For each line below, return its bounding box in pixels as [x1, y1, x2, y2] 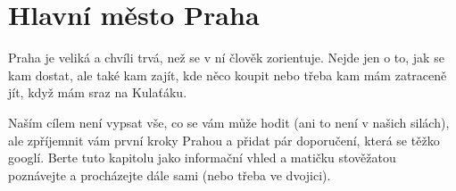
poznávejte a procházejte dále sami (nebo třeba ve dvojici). [8, 165, 331, 184]
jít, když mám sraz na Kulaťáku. [8, 83, 187, 102]
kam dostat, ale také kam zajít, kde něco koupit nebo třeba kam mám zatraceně [8, 65, 447, 84]
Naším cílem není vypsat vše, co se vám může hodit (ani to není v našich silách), [8, 112, 450, 131]
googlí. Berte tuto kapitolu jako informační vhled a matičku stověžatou [8, 148, 396, 167]
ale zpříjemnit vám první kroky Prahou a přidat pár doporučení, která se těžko [8, 130, 440, 149]
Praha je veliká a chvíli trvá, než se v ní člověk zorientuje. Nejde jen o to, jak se [8, 48, 444, 67]
